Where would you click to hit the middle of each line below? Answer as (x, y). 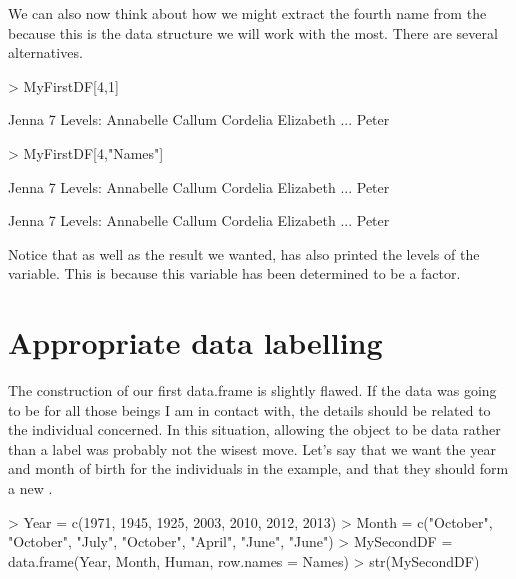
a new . (30, 488)
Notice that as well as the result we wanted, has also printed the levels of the (244, 253)
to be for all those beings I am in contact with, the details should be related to (249, 409)
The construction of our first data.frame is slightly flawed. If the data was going (252, 390)
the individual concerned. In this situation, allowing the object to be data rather (254, 429)
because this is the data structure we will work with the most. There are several (253, 32)
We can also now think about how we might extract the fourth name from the (247, 13)
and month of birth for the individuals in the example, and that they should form (258, 468)
